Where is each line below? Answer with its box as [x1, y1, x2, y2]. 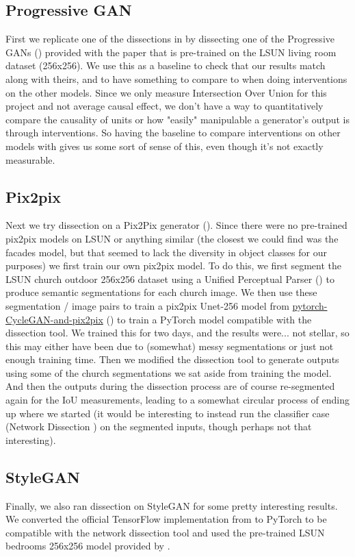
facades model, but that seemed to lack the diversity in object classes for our [5, 245, 327, 259]
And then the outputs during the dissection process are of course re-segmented [5, 379, 335, 393]
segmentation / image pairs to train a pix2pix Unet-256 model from [5, 298, 289, 312]
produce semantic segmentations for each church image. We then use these [5, 285, 317, 299]
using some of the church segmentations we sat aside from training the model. [5, 365, 332, 380]
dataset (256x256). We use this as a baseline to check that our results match [5, 58, 326, 73]
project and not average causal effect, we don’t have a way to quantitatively [5, 99, 324, 113]
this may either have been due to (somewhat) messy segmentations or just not [5, 338, 334, 353]
